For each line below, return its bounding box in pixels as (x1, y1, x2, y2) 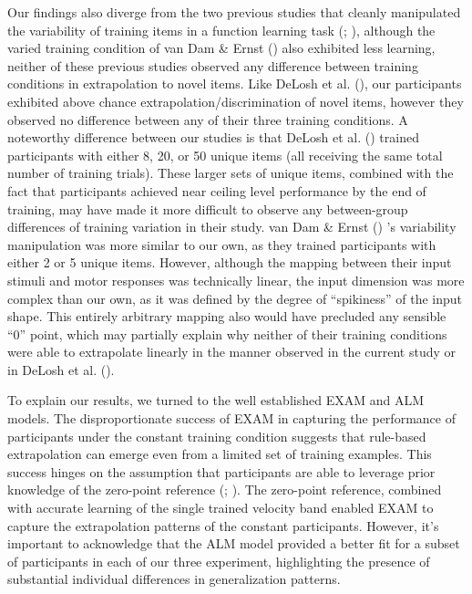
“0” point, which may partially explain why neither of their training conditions (7, 324, 447, 343)
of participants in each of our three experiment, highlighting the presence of (7, 551, 430, 570)
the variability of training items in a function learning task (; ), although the (7, 20, 436, 39)
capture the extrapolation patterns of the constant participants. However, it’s (7, 516, 439, 535)
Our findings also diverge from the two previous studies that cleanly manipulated (7, 3, 461, 21)
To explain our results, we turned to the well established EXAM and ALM (7, 391, 424, 410)
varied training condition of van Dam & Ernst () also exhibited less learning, (7, 38, 436, 57)
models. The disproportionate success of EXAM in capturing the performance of (7, 409, 456, 428)
